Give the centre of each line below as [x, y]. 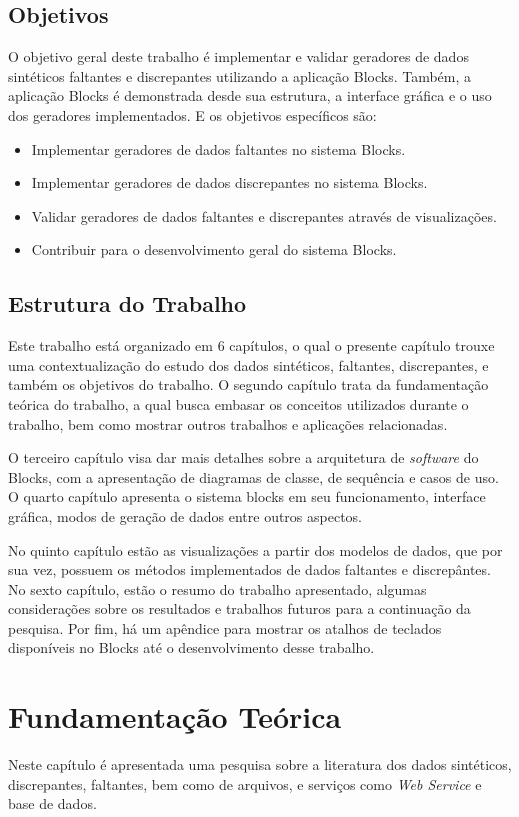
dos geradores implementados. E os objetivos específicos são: [192, 114]
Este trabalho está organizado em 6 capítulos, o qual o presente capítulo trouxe [251, 345]
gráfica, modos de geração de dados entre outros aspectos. [185, 515]
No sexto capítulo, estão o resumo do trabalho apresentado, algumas [217, 588]
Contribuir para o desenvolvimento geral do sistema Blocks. [214, 249]
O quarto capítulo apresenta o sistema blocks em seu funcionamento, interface [247, 496]
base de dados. [52, 803]
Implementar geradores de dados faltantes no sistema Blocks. [218, 148]
